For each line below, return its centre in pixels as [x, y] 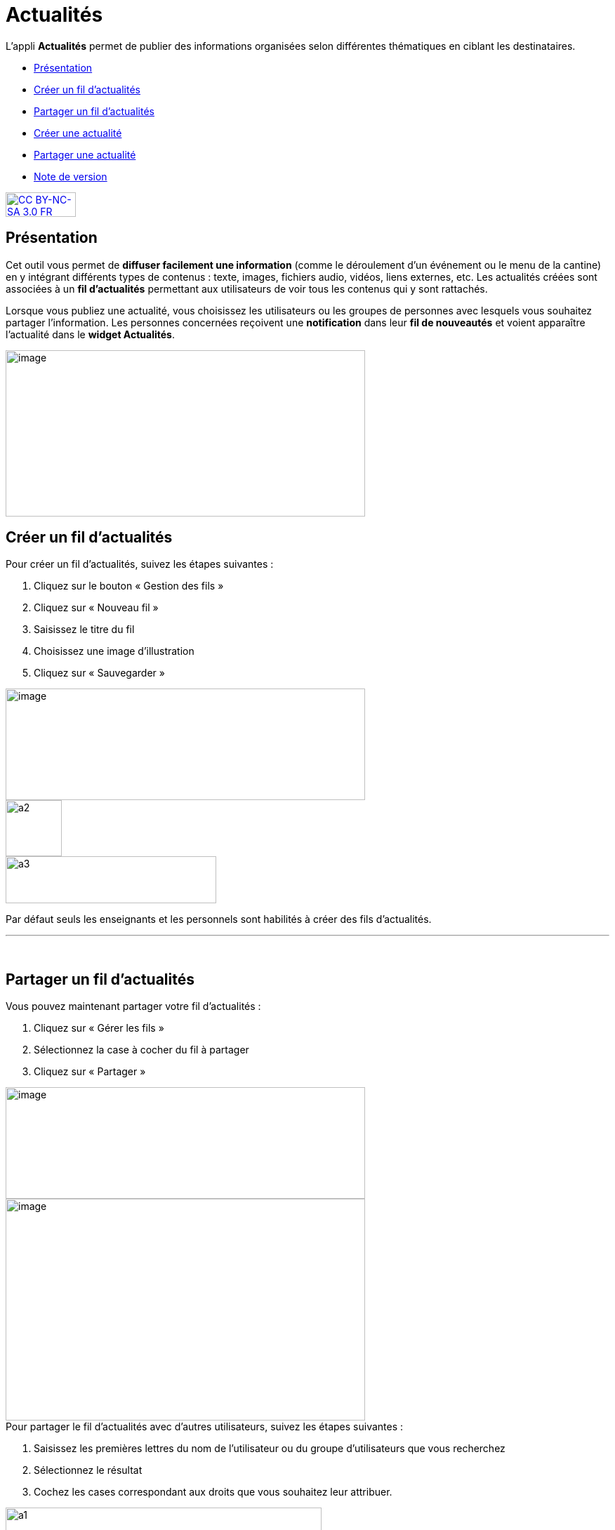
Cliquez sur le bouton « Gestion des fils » [129, 586]
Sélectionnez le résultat [88, 1470]
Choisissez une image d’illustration [114, 651]
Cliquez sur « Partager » [90, 1072]
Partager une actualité [85, 154]
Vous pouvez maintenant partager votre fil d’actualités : [133, 1006]
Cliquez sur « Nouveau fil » [96, 608]
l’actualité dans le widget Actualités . [90, 334]
